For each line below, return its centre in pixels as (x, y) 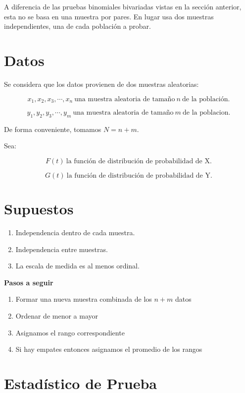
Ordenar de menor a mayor (57, 316)
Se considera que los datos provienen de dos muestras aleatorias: (101, 84)
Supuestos (39, 209)
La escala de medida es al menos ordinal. (77, 266)
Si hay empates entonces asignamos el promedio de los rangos (109, 349)
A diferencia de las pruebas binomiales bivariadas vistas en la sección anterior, (123, 6)
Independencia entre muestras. (62, 249)
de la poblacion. (207, 112)
